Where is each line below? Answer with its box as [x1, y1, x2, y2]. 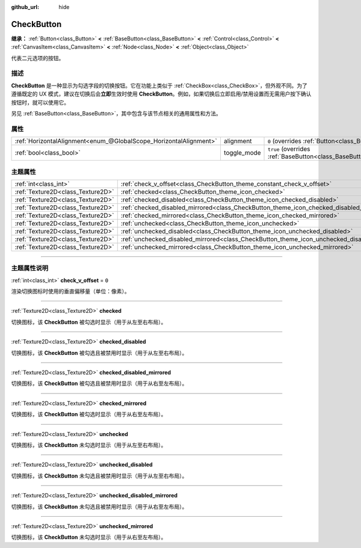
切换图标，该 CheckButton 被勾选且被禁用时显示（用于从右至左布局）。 [11, 380, 188, 387]
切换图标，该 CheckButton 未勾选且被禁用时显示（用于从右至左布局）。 [11, 503, 188, 510]
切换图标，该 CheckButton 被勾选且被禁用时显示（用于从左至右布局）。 [11, 349, 188, 356]
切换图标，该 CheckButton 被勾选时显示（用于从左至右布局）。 [11, 318, 167, 325]
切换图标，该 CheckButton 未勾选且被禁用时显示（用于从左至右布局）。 [11, 472, 188, 479]
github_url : [11, 4, 39, 10]
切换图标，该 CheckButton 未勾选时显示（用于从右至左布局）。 [11, 534, 167, 541]
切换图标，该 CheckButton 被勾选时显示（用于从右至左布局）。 [11, 411, 167, 418]
